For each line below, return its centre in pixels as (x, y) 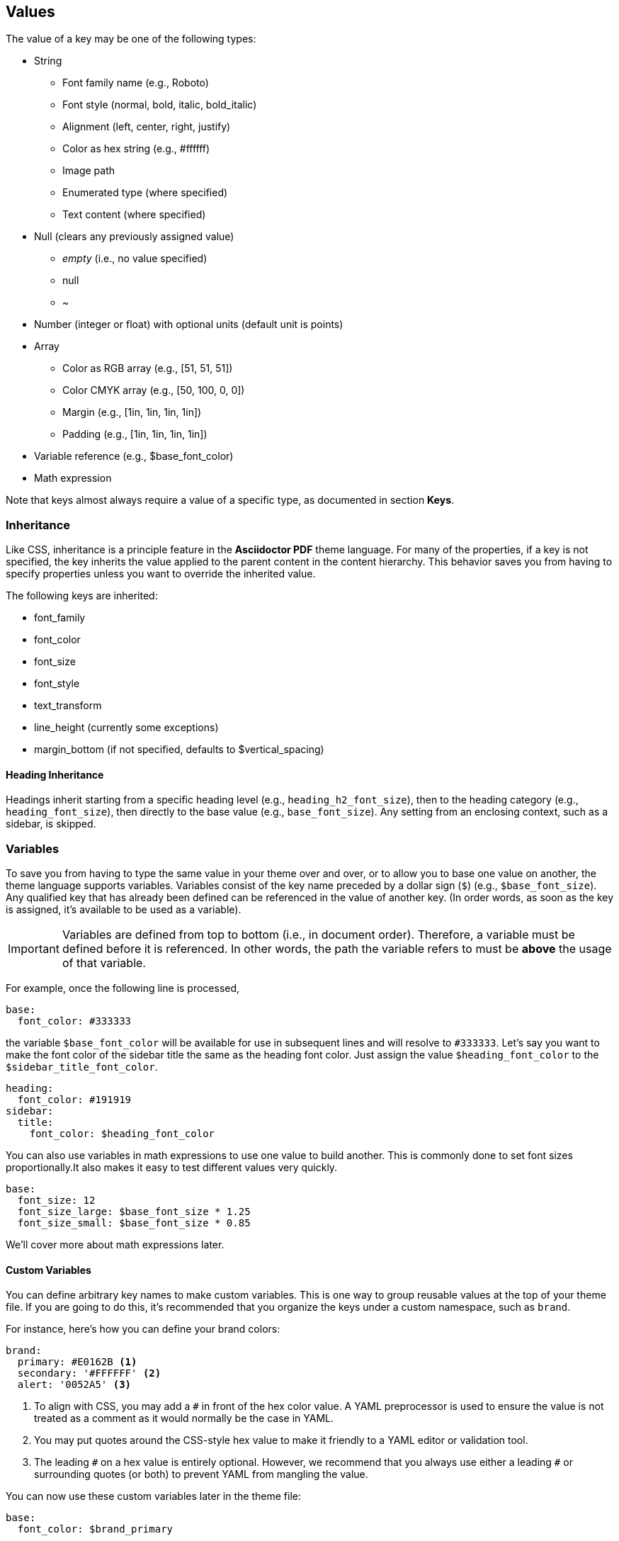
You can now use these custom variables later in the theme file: (153, 1496)
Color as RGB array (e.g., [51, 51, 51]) (148, 368)
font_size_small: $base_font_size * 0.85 (134, 1223)
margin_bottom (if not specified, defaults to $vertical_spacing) (179, 750)
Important (34, 949)
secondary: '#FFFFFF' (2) (89, 1373)
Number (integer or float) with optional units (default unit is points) (189, 324)
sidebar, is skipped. (51, 824)
